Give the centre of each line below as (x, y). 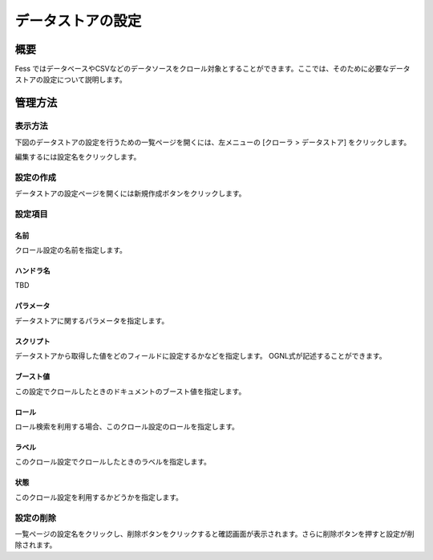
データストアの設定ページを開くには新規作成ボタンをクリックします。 (130, 193)
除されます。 (36, 545)
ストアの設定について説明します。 (71, 79)
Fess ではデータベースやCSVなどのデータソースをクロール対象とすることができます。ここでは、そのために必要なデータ (212, 69)
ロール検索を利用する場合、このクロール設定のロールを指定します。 (127, 427)
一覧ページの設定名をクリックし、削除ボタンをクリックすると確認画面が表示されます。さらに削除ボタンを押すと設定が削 (214, 534)
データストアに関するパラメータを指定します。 (92, 320)
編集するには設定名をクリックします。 (78, 157)
